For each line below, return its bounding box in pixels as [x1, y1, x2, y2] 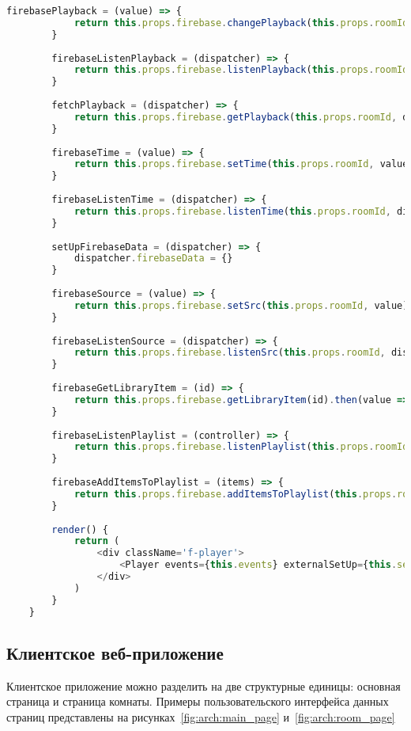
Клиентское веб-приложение [6, 640, 224, 664]
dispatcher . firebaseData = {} [74, 253, 233, 265]
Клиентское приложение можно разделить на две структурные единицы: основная [6, 677, 401, 694]
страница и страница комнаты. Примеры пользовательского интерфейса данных [6, 693, 389, 710]
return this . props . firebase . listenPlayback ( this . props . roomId [74, 64, 409, 76]
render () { [51, 524, 108, 535]
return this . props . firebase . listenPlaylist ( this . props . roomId [74, 441, 409, 453]
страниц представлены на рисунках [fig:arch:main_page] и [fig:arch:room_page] [6, 708, 395, 725]
